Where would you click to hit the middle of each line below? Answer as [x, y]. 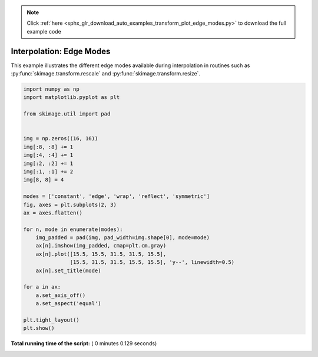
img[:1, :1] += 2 [48, 171]
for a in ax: [42, 287]
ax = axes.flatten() [53, 213]
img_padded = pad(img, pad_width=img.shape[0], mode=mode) [123, 238]
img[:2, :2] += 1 [48, 163]
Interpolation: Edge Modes [61, 51]
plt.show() [39, 328]
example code [44, 31]
